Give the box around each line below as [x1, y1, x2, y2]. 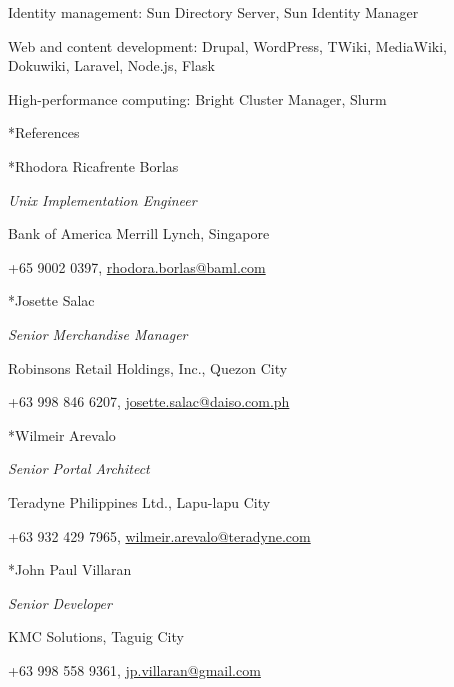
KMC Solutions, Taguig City [8, 626, 184, 647]
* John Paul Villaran [8, 559, 132, 580]
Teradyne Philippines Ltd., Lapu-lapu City [8, 491, 271, 512]
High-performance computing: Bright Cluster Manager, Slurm [8, 88, 387, 109]
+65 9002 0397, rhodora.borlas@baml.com [8, 256, 266, 277]
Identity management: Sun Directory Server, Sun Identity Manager [8, 2, 419, 22]
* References [8, 122, 80, 143]
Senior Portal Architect [8, 458, 150, 479]
